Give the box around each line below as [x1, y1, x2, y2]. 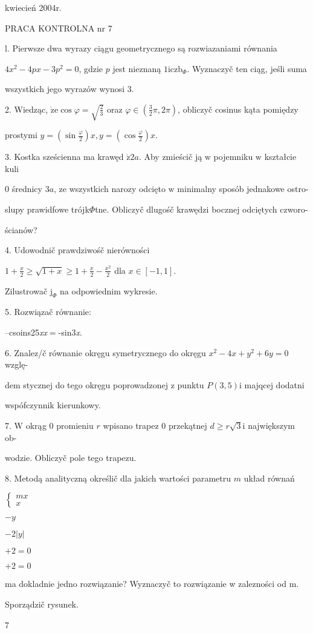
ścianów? [5, 223, 37, 236]
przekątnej [169, 419, 207, 431]
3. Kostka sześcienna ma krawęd [5, 150, 124, 163]
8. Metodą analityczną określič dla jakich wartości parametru [5, 471, 231, 484]
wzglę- [5, 358, 28, 371]
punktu [177, 378, 204, 391]
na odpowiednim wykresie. [60, 284, 158, 297]
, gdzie [79, 62, 103, 75]
